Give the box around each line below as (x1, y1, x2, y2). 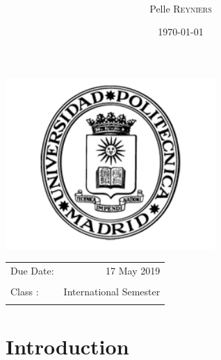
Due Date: (10, 263, 54, 277)
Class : (10, 284, 39, 298)
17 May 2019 (106, 263, 161, 277)
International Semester (63, 284, 161, 298)
